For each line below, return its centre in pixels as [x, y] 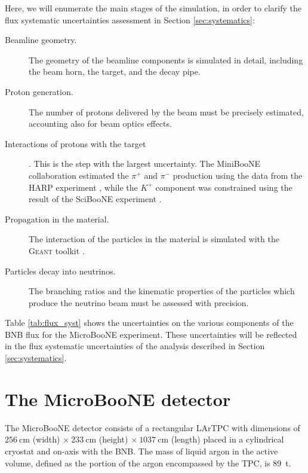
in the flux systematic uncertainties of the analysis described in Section [135, 346]
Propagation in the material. [57, 219]
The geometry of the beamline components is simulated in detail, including [166, 59]
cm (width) [40, 439]
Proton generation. [39, 91]
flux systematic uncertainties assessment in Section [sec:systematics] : [130, 19]
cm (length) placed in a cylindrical [221, 439]
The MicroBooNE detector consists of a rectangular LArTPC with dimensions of [153, 427]
